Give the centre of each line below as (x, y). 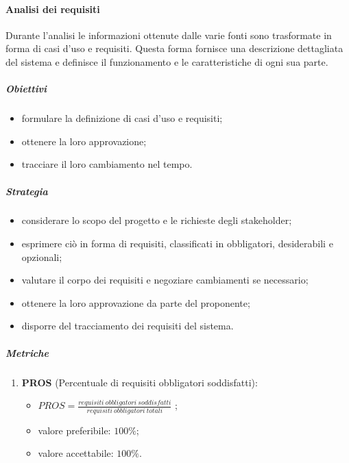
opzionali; (42, 256)
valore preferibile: (74, 430)
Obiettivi (26, 89)
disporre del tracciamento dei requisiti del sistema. (128, 326)
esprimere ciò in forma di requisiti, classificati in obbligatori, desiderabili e (177, 243)
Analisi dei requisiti (53, 9)
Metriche (27, 352)
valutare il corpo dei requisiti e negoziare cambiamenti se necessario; (165, 280)
